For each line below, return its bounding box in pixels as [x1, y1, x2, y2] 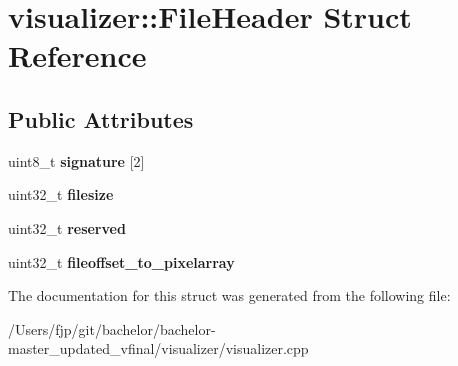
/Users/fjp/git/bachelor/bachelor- [8, 318, 216, 339]
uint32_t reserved [8, 217, 126, 238]
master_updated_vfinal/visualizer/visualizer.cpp [8, 338, 309, 359]
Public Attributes [8, 103, 194, 134]
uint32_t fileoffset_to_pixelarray [8, 251, 235, 272]
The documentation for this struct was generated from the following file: [8, 285, 451, 306]
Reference [8, 35, 147, 76]
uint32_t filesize [8, 184, 114, 205]
